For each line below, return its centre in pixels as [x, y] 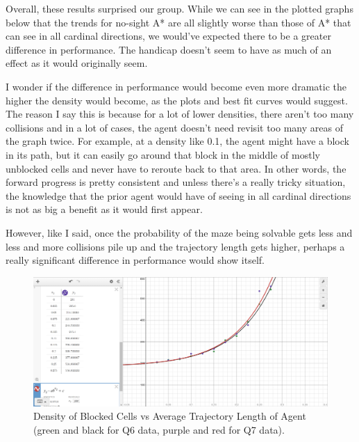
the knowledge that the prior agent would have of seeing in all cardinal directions [178, 195]
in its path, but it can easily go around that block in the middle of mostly [163, 154]
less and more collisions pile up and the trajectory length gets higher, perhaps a [175, 246]
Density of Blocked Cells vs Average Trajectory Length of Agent [170, 416]
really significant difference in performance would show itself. [135, 260]
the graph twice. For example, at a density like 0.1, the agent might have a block [177, 141]
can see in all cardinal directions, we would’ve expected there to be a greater [168, 36]
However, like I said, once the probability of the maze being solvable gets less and [179, 232]
